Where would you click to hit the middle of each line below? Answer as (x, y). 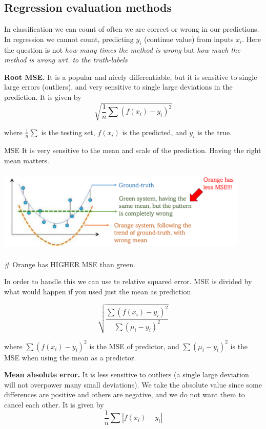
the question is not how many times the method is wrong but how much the (122, 49)
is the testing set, (68, 132)
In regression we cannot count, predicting (69, 39)
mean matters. (27, 160)
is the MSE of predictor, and (134, 346)
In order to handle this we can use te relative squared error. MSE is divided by (128, 281)
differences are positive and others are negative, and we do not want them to (125, 394)
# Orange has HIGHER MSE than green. (70, 264)
